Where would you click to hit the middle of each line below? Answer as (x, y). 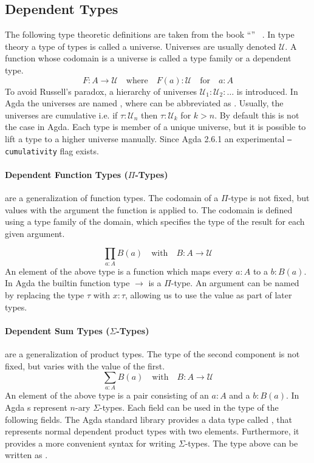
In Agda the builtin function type (67, 283)
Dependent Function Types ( (67, 174)
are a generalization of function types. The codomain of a (112, 198)
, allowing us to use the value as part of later (209, 294)
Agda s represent (36, 407)
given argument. (35, 233)
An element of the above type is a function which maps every (119, 271)
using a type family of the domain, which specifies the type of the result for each (155, 221)
